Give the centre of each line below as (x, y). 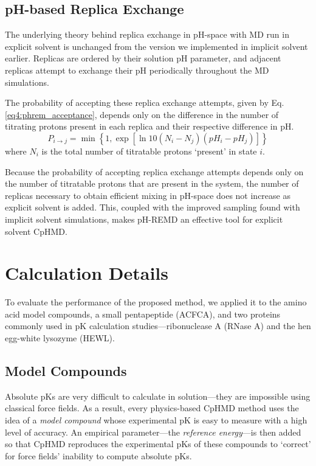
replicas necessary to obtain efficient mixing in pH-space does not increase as (148, 195)
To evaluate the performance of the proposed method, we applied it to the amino (156, 302)
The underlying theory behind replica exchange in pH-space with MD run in (147, 34)
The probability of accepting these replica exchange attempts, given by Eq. (145, 103)
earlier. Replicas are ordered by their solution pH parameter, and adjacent (143, 58)
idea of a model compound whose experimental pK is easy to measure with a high (156, 420)
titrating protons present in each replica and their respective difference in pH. (149, 126)
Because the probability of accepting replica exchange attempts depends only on (154, 171)
